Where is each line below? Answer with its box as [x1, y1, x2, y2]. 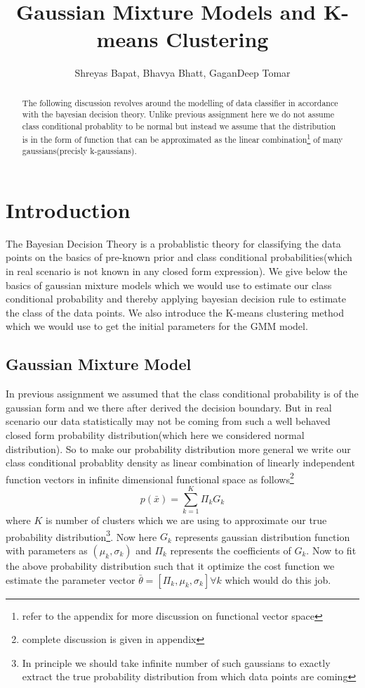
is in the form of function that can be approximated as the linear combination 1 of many [22, 131, 343, 145]
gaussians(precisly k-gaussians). [22, 145, 137, 157]
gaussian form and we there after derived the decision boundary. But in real [6, 400, 332, 414]
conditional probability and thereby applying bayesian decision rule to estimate [6, 291, 346, 306]
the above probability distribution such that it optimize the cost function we [6, 559, 335, 573]
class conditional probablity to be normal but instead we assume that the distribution [22, 120, 336, 132]
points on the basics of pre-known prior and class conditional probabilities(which [6, 250, 352, 265]
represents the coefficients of [170, 543, 291, 558]
